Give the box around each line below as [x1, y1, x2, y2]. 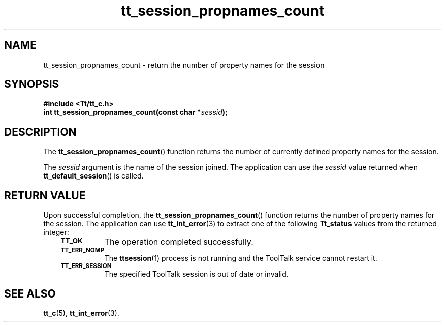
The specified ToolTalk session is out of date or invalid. [104, 270, 289, 279]
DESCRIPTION [4, 125, 77, 138]
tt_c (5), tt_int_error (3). [43, 308, 119, 317]
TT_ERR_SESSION [60, 262, 112, 270]
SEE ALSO [4, 287, 56, 300]
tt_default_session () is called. [43, 171, 144, 181]
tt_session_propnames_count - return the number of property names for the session [43, 60, 325, 69]
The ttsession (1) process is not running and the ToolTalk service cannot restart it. [104, 254, 377, 263]
